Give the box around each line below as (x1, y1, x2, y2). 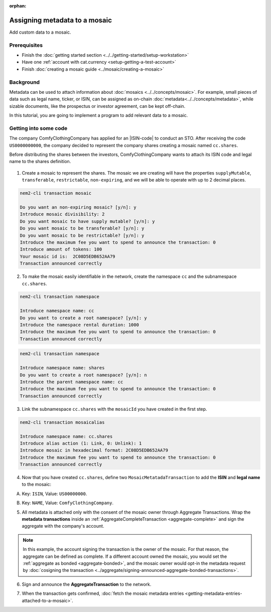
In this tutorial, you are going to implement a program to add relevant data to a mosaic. (9, 112, 188, 118)
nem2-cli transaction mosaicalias (20, 419, 105, 425)
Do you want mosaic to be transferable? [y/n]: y (20, 226, 145, 231)
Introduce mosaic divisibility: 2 (20, 211, 105, 217)
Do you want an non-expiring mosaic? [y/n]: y (20, 205, 137, 210)
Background (9, 78, 40, 85)
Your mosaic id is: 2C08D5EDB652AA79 (20, 253, 115, 259)
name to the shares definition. (9, 159, 71, 165)
